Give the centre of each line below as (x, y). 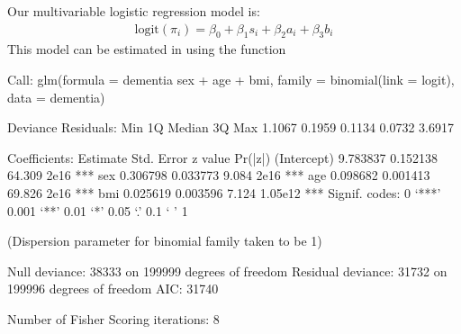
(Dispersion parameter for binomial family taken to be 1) (165, 241)
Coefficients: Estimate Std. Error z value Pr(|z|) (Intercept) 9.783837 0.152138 (223, 157)
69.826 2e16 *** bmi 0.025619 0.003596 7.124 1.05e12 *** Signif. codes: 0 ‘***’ (224, 192)
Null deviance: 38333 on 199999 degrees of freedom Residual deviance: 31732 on (227, 271)
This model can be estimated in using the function (147, 49)
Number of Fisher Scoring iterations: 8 (113, 318)
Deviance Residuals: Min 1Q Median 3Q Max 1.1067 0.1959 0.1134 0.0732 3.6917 (230, 127)
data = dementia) (56, 97)
